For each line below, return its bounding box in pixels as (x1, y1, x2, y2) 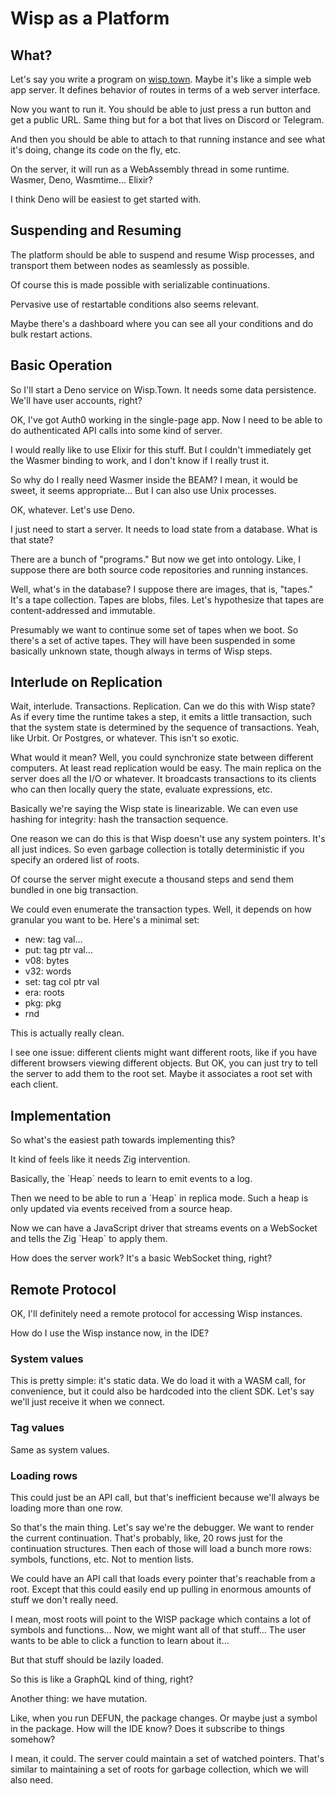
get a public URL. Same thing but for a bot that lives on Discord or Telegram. (10, 114, 325, 126)
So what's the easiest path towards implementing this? (10, 1134, 236, 1146)
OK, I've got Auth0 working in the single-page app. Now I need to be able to (10, 413, 323, 426)
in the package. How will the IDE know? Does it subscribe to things (10, 1722, 285, 1734)
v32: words (24, 965, 72, 977)
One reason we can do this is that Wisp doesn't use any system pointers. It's (10, 833, 326, 845)
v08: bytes (24, 955, 70, 967)
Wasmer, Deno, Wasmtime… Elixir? (10, 174, 153, 186)
